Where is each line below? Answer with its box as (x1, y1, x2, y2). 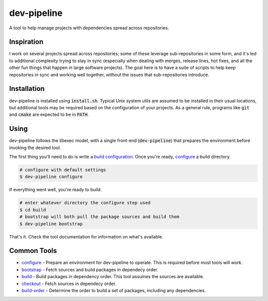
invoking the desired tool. (9, 145, 62, 150)
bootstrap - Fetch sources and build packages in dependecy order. (21, 266, 159, 273)
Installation (9, 84, 45, 93)
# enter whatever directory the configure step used (19, 200, 151, 206)
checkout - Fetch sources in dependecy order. (21, 281, 117, 287)
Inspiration (9, 38, 44, 46)
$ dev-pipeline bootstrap (19, 221, 83, 226)
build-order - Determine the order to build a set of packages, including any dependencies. (21, 287, 206, 293)
